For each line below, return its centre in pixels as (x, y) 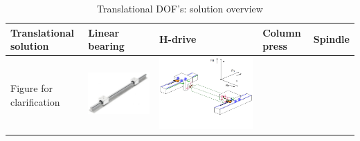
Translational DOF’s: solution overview (180, 8)
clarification (35, 101)
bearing (106, 46)
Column (282, 32)
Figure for (31, 87)
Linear (104, 32)
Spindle (331, 39)
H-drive (178, 39)
